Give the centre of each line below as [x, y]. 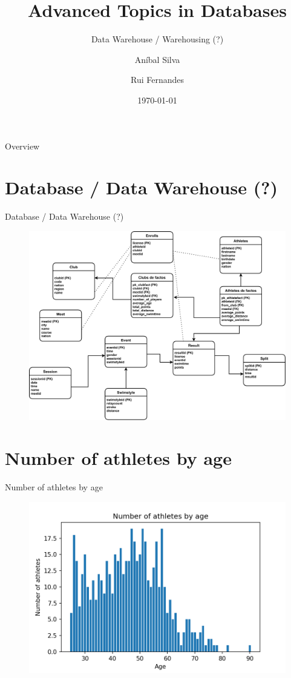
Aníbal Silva [157, 59]
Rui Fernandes [157, 80]
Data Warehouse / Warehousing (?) [157, 39]
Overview [22, 146]
